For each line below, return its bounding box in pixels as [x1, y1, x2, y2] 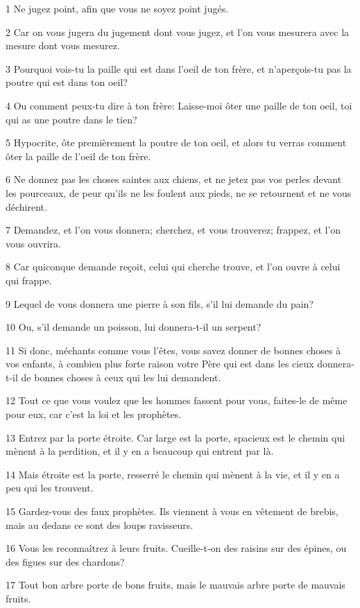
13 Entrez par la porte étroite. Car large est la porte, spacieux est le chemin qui [6, 430, 345, 444]
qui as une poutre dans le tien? [6, 112, 137, 126]
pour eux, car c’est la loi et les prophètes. [6, 407, 182, 422]
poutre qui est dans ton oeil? [6, 75, 128, 89]
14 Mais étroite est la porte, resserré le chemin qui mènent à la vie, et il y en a [6, 467, 340, 481]
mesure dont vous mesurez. [6, 38, 120, 53]
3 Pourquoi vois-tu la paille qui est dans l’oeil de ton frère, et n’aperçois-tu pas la [6, 61, 352, 76]
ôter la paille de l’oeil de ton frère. [6, 148, 151, 163]
